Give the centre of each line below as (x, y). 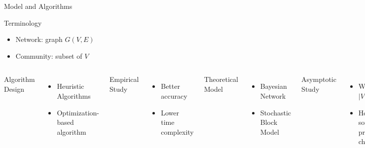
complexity (177, 131)
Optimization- (78, 112)
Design (14, 89)
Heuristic (71, 86)
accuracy (174, 95)
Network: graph (39, 39)
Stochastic (276, 112)
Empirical (124, 79)
